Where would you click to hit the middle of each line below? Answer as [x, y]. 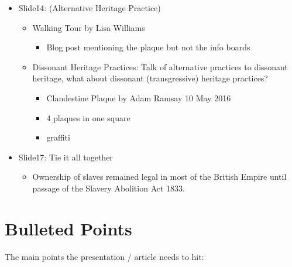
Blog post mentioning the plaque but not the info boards [148, 47]
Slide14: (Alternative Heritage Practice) [90, 8]
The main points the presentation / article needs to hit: [104, 256]
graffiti [58, 137]
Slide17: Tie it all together [66, 157]
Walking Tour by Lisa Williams [89, 27]
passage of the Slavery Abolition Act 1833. [109, 188]
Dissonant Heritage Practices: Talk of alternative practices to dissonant [160, 66]
